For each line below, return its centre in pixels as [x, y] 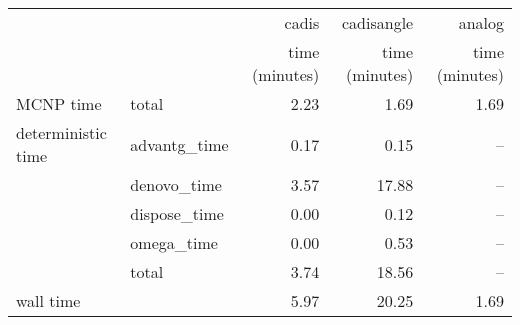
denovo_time [176, 184]
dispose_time [177, 213]
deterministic [61, 132]
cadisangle [378, 22]
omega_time [174, 242]
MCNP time [59, 103]
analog [481, 22]
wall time [48, 300]
